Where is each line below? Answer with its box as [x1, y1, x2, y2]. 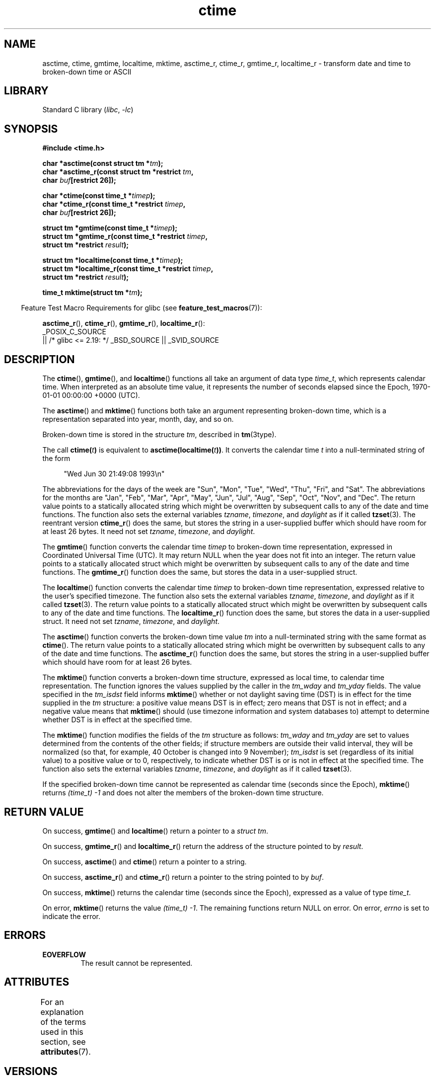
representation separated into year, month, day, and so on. [42, 415, 234, 424]
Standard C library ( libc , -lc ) [42, 105, 134, 114]
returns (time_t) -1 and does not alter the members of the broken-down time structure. [42, 788, 324, 797]
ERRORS [4, 929, 46, 942]
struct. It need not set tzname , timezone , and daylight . [42, 617, 220, 626]
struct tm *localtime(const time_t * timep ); [42, 256, 183, 265]
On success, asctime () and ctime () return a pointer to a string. [42, 857, 247, 866]
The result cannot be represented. [80, 958, 193, 967]
